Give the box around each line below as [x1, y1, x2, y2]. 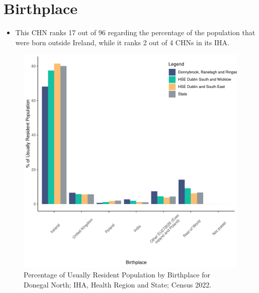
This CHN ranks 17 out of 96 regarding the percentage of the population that [15, 27, 255, 38]
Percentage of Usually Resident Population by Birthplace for [24, 269, 210, 279]
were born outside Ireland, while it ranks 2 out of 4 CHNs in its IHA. [15, 37, 229, 47]
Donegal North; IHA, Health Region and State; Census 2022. [24, 279, 212, 289]
